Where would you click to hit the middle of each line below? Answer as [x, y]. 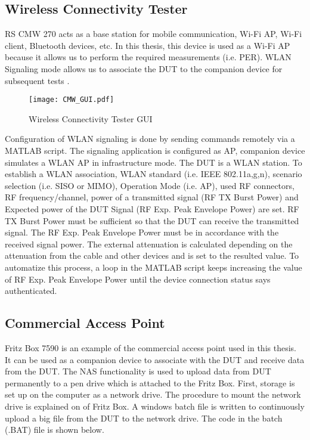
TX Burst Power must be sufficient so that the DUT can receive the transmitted [152, 220]
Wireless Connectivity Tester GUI [91, 118]
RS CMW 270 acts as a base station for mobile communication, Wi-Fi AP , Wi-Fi [154, 34]
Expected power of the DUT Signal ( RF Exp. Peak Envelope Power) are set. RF [152, 208]
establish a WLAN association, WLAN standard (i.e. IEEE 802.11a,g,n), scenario [154, 174]
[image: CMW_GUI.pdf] [72, 100]
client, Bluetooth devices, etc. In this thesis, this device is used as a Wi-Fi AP [148, 45]
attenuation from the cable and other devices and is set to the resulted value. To [152, 255]
